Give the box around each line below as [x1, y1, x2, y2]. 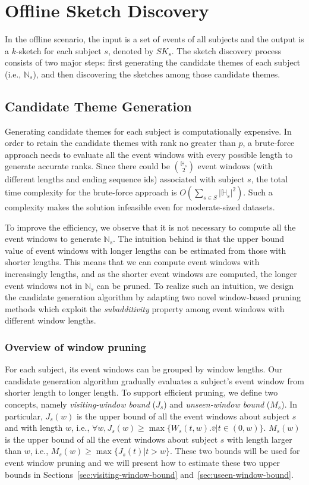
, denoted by [108, 44, 154, 57]
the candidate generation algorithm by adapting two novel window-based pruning [5, 291, 301, 303]
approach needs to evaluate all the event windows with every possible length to [5, 148, 293, 160]
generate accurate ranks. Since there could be [5, 160, 170, 172]
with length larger [226, 433, 292, 445]
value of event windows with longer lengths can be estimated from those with [5, 244, 286, 256]
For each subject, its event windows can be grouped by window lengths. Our [5, 363, 283, 375]
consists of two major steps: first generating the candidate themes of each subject [5, 56, 301, 69]
